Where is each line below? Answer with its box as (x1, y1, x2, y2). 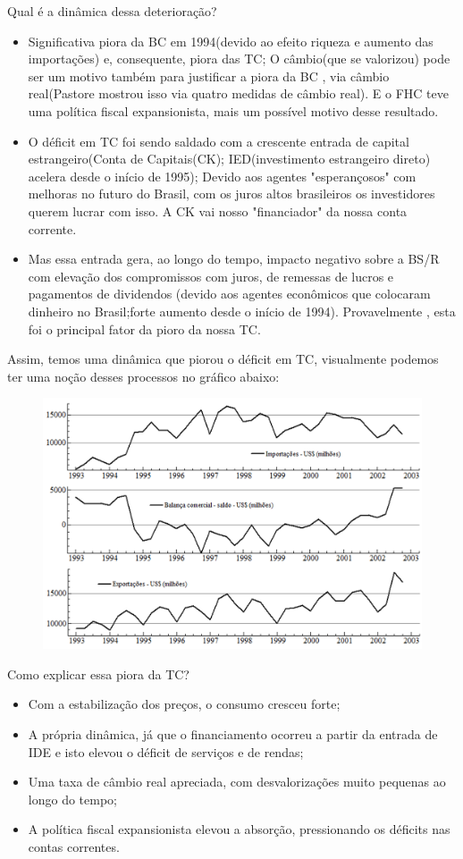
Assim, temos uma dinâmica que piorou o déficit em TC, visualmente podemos (7, 349, 439, 368)
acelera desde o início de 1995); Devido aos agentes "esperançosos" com (28, 166, 417, 185)
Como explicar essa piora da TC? (7, 664, 189, 683)
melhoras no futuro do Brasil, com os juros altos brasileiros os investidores (28, 184, 435, 203)
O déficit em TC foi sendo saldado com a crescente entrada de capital (28, 131, 409, 150)
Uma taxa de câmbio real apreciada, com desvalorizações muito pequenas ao (28, 772, 446, 791)
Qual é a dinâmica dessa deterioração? (7, 2, 217, 20)
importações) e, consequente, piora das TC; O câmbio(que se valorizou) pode (28, 49, 450, 68)
